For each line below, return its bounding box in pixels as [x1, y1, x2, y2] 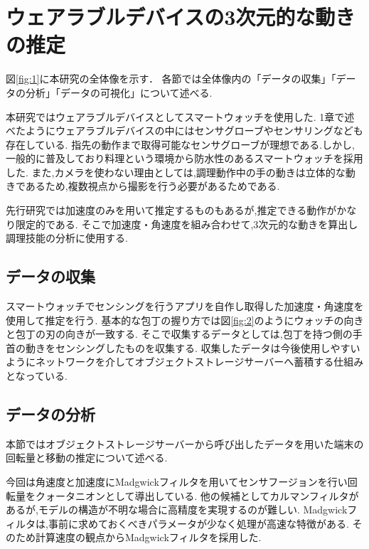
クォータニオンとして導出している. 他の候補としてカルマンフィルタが [35, 488, 359, 503]
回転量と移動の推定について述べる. [6, 450, 168, 465]
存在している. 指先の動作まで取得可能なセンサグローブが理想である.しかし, [6, 137, 355, 151]
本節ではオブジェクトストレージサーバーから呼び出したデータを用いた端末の [6, 436, 364, 451]
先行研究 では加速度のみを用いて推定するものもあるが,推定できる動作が [6, 203, 337, 218]
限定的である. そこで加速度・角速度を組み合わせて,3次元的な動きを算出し [15, 216, 358, 231]
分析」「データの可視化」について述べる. [25, 85, 213, 100]
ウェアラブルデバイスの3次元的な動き [6, 2, 355, 31]
